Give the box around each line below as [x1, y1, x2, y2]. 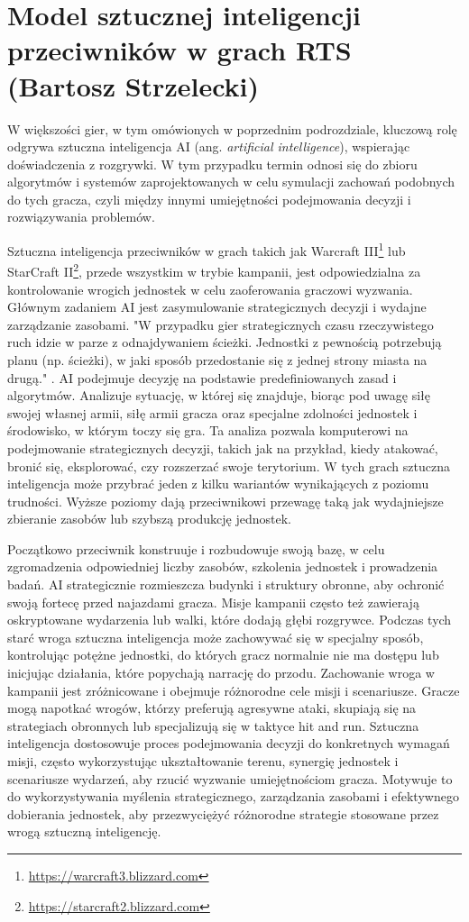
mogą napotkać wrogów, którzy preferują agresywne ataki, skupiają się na [7, 698, 417, 717]
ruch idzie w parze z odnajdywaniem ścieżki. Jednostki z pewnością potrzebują [7, 333, 442, 351]
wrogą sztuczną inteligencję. [7, 822, 161, 841]
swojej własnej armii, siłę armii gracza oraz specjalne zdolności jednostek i [7, 403, 418, 422]
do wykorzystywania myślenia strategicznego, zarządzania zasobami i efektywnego [7, 787, 459, 806]
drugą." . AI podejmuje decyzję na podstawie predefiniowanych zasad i [7, 368, 397, 387]
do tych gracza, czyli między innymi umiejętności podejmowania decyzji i [7, 189, 411, 208]
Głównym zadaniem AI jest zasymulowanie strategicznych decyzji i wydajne [7, 297, 427, 316]
